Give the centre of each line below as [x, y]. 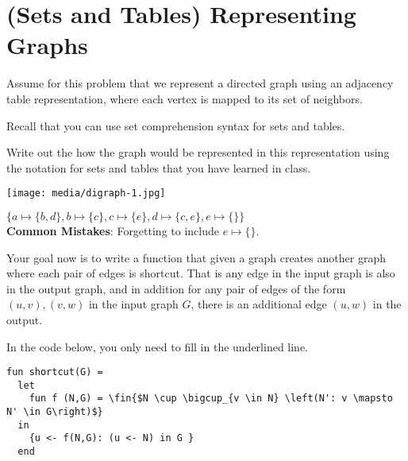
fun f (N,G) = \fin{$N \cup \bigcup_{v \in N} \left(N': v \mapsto [211, 399]
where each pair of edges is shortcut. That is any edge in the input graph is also [201, 273]
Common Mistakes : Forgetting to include [113, 230]
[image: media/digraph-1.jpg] [86, 194]
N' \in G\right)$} [55, 412]
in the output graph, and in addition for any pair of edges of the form [176, 288]
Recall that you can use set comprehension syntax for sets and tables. [176, 125]
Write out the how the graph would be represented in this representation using [198, 152]
